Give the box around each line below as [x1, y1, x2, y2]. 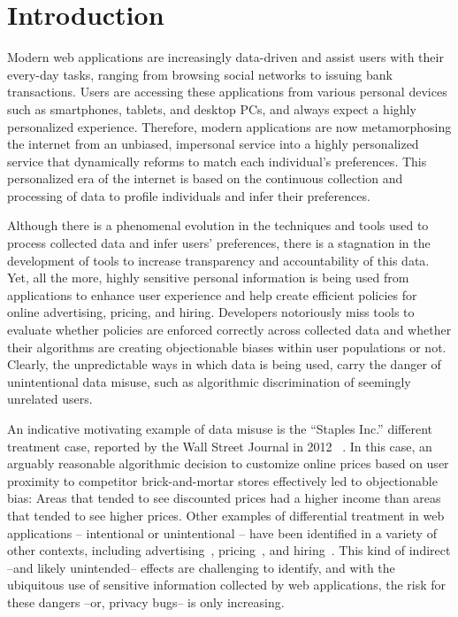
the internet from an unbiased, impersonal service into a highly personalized [7, 135, 419, 153]
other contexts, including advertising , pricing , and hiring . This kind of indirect [7, 541, 451, 559]
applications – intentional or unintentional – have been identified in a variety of [7, 523, 437, 542]
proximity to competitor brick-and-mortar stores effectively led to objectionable [7, 471, 438, 490]
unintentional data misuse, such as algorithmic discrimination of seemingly [7, 372, 411, 390]
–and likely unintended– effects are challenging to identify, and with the [7, 558, 395, 576]
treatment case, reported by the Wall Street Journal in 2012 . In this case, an [7, 436, 432, 455]
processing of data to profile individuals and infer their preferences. [7, 186, 370, 204]
